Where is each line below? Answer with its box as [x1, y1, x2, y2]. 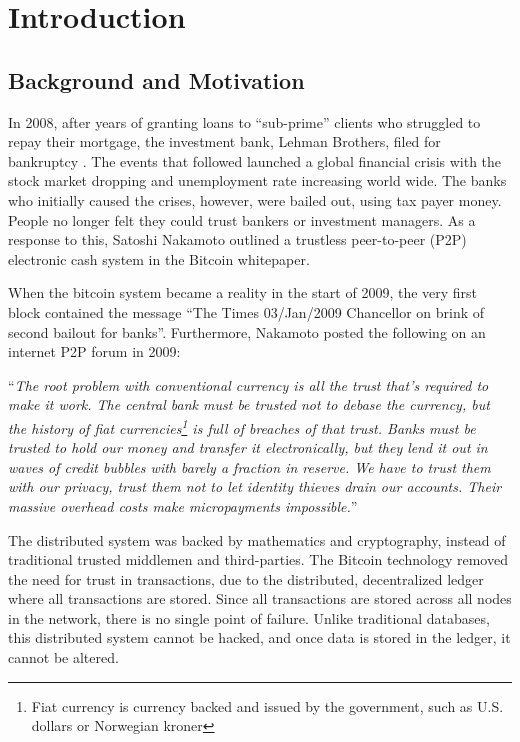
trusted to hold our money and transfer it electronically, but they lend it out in [8, 437, 488, 458]
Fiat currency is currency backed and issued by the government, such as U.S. [31, 695, 504, 716]
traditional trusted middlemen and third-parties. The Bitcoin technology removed [8, 549, 508, 570]
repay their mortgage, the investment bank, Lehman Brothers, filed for [8, 131, 441, 152]
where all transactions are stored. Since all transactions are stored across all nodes [8, 588, 512, 609]
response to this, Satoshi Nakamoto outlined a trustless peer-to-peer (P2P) [8, 229, 467, 250]
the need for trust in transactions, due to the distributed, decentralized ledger [8, 568, 484, 589]
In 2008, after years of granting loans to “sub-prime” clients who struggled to [8, 111, 481, 132]
